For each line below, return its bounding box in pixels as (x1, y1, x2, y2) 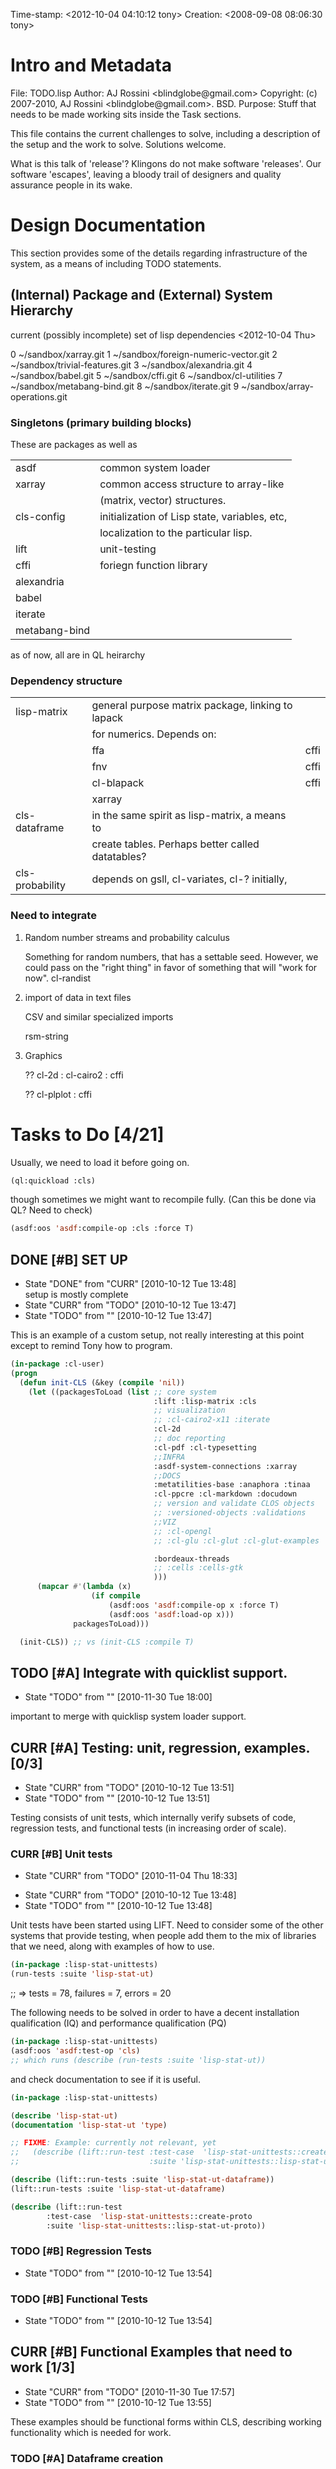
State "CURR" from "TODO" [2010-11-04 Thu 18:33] (24, 1870, 238, 1882)
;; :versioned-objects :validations (153, 1508, 307, 1518)
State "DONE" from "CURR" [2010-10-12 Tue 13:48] (24, 1278, 237, 1290)
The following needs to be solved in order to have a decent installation (10, 2007, 300, 2019)
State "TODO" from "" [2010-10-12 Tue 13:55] (24, 2396, 212, 2408)
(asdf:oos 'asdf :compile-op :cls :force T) (10, 1224, 195, 1234)
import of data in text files (24, 991, 132, 1003)
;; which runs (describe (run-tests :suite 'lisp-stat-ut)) (10, 2055, 267, 2065)
